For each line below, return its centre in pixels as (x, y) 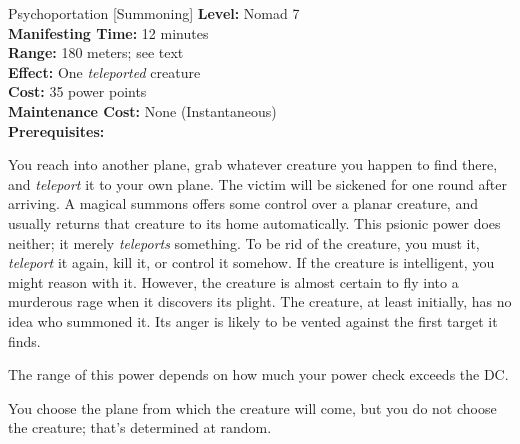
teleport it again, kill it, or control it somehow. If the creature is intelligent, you (251, 262)
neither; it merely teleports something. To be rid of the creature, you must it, (244, 242)
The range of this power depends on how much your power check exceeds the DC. (258, 374)
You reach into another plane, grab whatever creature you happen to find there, (253, 164)
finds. (24, 340)
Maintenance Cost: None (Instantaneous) (142, 110)
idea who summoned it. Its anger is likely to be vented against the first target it (253, 320)
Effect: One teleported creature (104, 71)
